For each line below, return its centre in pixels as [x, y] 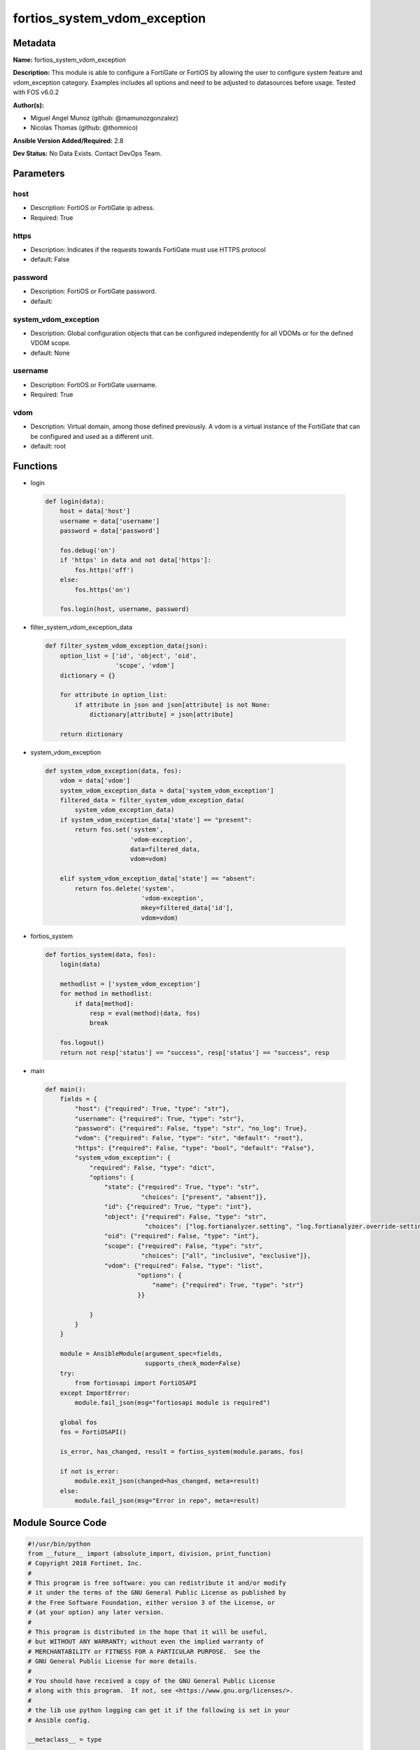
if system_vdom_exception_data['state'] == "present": [156, 820]
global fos [78, 1422]
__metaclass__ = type [65, 1740]
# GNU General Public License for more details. [113, 1661]
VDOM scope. [51, 343]
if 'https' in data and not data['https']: [135, 560]
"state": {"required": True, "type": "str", [182, 1187]
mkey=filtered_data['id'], [187, 908]
